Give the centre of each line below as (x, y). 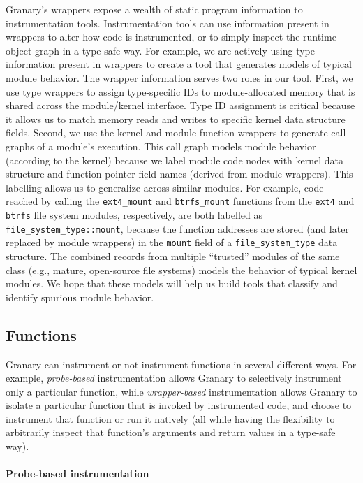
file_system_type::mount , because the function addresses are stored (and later (177, 228)
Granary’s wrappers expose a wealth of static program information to (154, 9)
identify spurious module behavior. (80, 297)
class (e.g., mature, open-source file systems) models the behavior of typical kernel (181, 269)
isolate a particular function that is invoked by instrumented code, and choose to (179, 405)
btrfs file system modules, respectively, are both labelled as (134, 214)
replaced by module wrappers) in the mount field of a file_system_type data (172, 242)
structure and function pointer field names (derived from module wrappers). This (179, 174)
